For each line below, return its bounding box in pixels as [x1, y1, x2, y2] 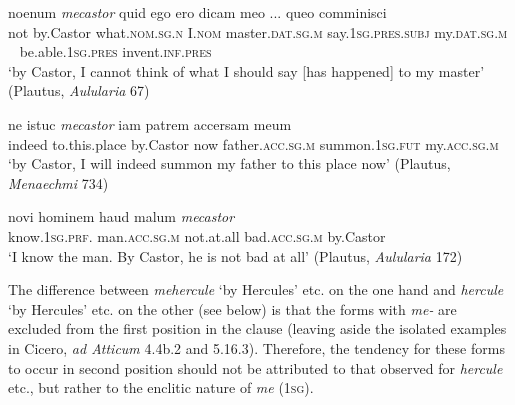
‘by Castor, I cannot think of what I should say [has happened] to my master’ [8, 60, 485, 81]
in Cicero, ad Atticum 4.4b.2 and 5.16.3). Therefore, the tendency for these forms [8, 337, 505, 358]
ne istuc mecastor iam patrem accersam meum [8, 113, 292, 134]
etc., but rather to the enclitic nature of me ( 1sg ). [8, 377, 314, 398]
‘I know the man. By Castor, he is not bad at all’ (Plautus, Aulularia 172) [8, 245, 463, 266]
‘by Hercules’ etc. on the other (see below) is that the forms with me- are [8, 298, 457, 319]
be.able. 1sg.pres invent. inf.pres [19, 41, 212, 62]
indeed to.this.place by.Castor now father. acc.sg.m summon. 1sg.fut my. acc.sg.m [8, 133, 499, 154]
